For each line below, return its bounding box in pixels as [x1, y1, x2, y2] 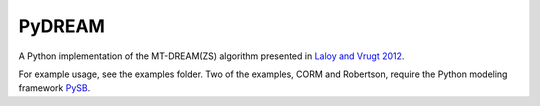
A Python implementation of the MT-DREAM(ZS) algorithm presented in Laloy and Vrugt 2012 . [18, 50, 405, 62]
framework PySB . [18, 82, 91, 94]
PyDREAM [18, 15, 105, 37]
